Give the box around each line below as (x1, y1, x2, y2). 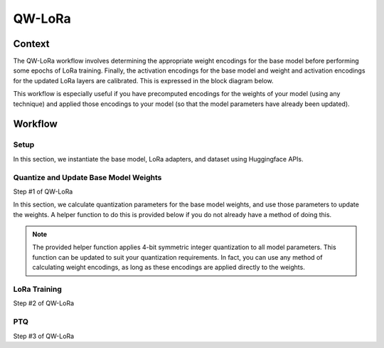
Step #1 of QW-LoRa (13, 187, 73, 196)
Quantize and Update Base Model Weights (13, 172, 162, 182)
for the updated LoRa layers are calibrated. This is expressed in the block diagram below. (13, 76, 274, 85)
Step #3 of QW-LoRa (13, 332, 75, 340)
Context (13, 38, 50, 50)
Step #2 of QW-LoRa (13, 299, 75, 307)
